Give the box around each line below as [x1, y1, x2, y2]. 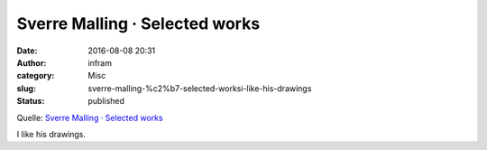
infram [87, 57, 113, 68]
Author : [16, 57, 47, 68]
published [87, 96, 125, 107]
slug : [16, 82, 36, 94]
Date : [16, 45, 38, 56]
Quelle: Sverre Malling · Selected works [16, 112, 163, 123]
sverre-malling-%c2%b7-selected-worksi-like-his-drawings [87, 82, 312, 94]
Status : [16, 96, 45, 107]
